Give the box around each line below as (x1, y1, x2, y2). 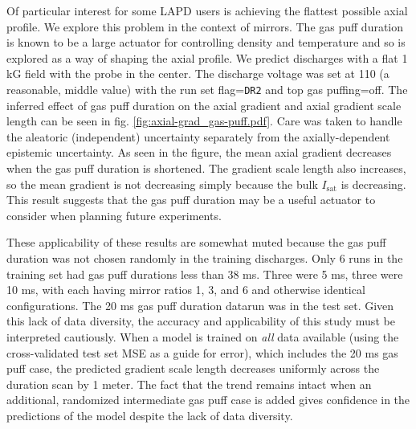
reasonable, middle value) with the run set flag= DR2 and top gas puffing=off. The (6, 80, 408, 97)
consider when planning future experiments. (6, 206, 222, 223)
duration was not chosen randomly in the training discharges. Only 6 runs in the (6, 249, 403, 266)
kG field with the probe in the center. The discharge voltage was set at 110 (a (6, 65, 389, 82)
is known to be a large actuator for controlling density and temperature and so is (6, 34, 406, 51)
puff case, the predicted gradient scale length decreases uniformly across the (6, 360, 380, 377)
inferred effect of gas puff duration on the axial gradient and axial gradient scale (6, 96, 402, 113)
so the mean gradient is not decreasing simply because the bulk (6, 175, 318, 192)
